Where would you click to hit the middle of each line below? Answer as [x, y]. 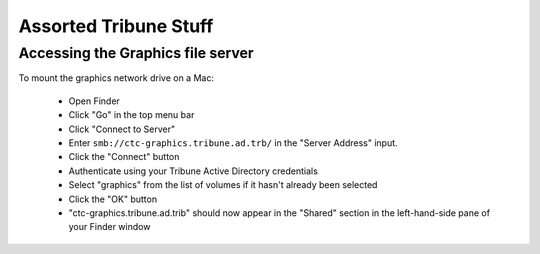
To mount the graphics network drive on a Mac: [116, 78]
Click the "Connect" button [124, 157]
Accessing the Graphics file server [136, 53]
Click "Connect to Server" [121, 129]
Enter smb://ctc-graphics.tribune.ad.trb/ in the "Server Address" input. [233, 142]
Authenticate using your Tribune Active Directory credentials [193, 171]
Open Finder [94, 101]
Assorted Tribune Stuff [116, 26]
